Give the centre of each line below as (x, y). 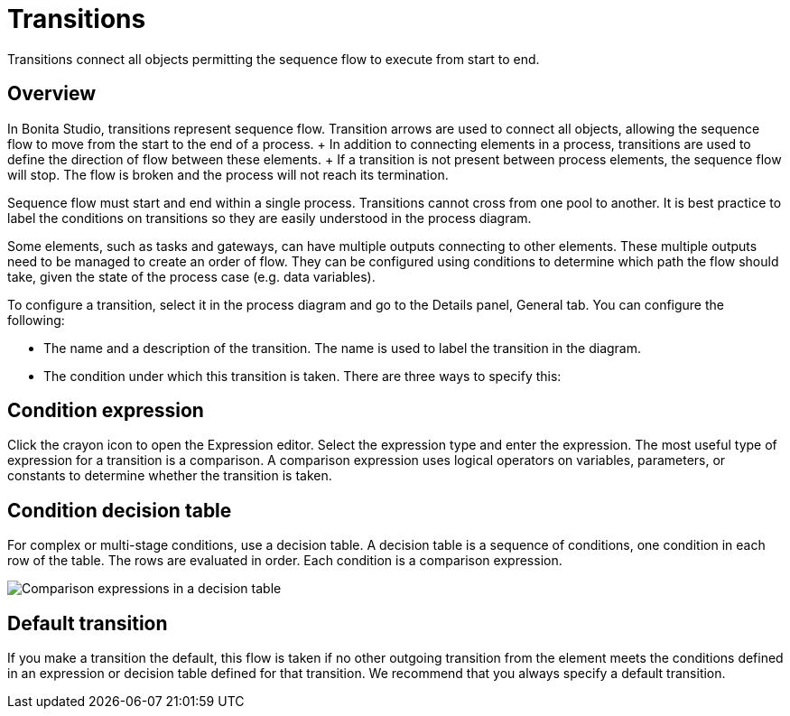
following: (36, 320)
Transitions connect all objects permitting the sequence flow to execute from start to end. (274, 59)
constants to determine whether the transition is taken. (170, 476)
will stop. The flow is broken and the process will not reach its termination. (228, 174)
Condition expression (106, 411)
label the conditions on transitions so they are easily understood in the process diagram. (270, 218)
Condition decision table (120, 510)
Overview (52, 94)
